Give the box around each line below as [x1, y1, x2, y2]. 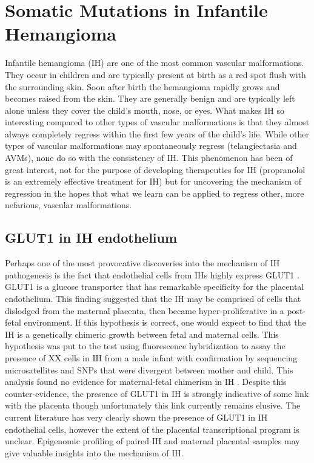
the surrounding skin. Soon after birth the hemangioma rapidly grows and [5, 80, 280, 93]
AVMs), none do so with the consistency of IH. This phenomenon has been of [5, 151, 293, 164]
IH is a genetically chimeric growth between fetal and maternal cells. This [5, 327, 279, 340]
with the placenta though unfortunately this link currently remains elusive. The [5, 399, 301, 412]
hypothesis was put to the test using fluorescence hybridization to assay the [5, 340, 286, 352]
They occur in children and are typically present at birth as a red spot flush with [5, 68, 306, 80]
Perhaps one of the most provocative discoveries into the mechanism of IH [5, 257, 280, 269]
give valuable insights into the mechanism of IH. [5, 446, 184, 459]
